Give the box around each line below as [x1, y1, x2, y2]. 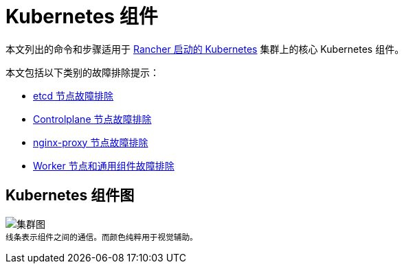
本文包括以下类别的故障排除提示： [5, 66, 159, 78]
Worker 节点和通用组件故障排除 [33, 159, 175, 172]
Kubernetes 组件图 [5, 187, 135, 204]
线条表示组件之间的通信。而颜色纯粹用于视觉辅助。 [5, 232, 198, 242]
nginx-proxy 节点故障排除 [33, 136, 148, 148]
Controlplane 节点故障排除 [33, 113, 152, 125]
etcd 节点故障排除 [33, 89, 114, 102]
